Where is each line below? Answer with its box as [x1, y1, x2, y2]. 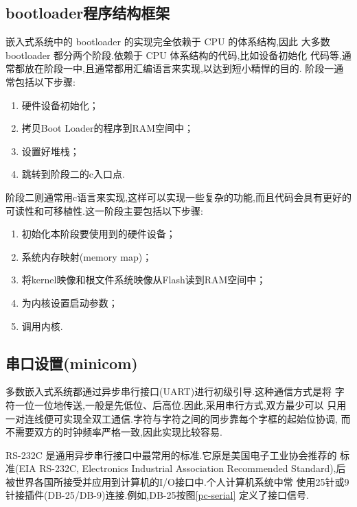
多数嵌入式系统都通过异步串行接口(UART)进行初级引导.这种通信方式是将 [5, 384, 332, 399]
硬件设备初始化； [21, 97, 99, 112]
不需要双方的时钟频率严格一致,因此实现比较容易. [5, 425, 222, 439]
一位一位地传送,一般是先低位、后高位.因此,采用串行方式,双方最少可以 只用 [14, 397, 347, 412]
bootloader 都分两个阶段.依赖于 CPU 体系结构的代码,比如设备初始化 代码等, [5, 47, 342, 62]
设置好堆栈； [21, 143, 80, 158]
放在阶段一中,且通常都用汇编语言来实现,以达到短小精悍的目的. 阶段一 [24, 61, 334, 75]
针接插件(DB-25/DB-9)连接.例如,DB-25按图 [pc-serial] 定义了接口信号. [5, 488, 309, 502]
